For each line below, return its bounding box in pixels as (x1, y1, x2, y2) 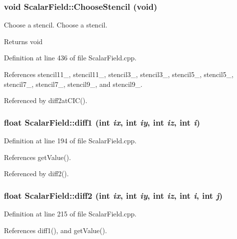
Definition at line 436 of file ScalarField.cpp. (4, 53, 137, 63)
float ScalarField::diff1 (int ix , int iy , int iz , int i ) (4, 116, 200, 128)
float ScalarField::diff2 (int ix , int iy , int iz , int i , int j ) (4, 189, 223, 201)
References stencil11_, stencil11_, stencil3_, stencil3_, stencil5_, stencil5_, (4, 69, 234, 79)
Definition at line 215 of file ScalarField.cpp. (4, 209, 137, 218)
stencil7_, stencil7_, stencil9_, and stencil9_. (4, 79, 142, 89)
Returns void (4, 36, 43, 46)
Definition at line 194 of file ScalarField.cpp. (4, 135, 137, 145)
